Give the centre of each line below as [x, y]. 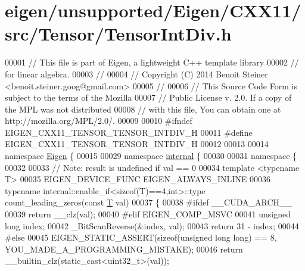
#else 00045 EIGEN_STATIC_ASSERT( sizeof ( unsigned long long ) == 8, [141, 237]
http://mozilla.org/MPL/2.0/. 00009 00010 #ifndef [99, 121]
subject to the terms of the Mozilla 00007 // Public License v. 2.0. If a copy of [148, 97]
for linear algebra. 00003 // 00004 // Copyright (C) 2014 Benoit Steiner [136, 74]
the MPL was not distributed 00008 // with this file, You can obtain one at [143, 109]
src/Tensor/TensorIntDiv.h [118, 34]
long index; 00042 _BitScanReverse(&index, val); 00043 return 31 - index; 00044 [152, 225]
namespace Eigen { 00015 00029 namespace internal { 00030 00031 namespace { [151, 156]
